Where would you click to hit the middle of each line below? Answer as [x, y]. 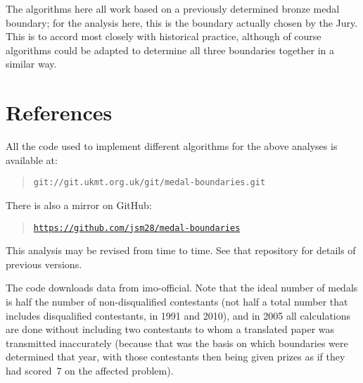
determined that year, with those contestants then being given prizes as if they [176, 357]
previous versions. [44, 264]
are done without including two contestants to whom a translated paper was [170, 329]
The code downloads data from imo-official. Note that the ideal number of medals [182, 288]
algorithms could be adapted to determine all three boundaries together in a [170, 50]
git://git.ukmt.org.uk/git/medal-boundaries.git [149, 183]
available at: [32, 159]
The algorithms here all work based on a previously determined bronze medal [173, 8]
